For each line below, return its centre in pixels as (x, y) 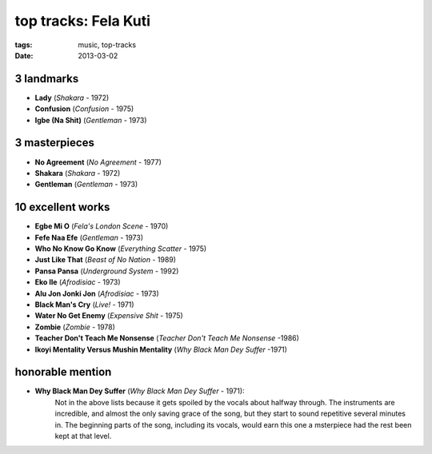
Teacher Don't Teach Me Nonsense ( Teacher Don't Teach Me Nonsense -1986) (167, 338)
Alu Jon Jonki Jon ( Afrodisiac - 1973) (97, 293)
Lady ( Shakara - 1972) (72, 98)
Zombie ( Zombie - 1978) (75, 327)
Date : (24, 55)
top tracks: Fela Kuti (83, 21)
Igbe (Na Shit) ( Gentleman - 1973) (91, 120)
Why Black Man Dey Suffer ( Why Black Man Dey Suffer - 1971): (140, 391)
